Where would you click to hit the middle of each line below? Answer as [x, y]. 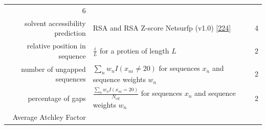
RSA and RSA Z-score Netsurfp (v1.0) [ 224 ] [162, 28]
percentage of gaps [57, 98]
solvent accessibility [55, 23]
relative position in [56, 46]
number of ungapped [53, 69]
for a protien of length [135, 50]
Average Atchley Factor [49, 117]
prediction [70, 33]
